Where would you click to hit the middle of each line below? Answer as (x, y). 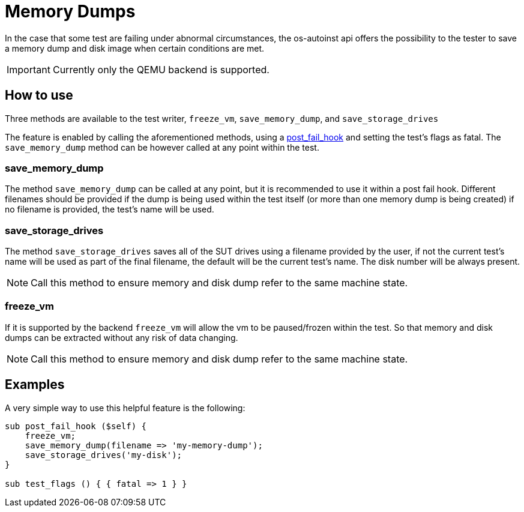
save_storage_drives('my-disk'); (104, 455)
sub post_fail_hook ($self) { (76, 426)
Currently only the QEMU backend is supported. (161, 69)
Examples (35, 385)
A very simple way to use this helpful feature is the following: (125, 408)
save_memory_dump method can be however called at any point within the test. (162, 147)
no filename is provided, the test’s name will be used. (110, 209)
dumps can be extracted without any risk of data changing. (122, 337)
